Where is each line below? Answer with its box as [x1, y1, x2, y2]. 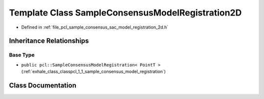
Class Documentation [9, 81, 77, 89]
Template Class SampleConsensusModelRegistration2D [9, 7, 242, 18]
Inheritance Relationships [9, 37, 89, 45]
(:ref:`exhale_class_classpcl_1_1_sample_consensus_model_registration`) [21, 68, 166, 75]
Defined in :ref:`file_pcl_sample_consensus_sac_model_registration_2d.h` [21, 24, 169, 30]
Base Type [9, 51, 35, 58]
